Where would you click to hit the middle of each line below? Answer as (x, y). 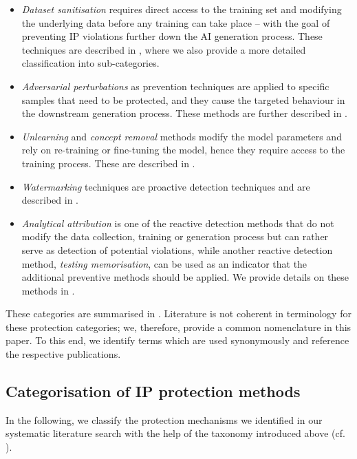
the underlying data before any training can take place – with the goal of (176, 22)
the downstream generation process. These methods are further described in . (185, 113)
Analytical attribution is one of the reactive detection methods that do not (178, 223)
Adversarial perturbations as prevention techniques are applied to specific (175, 86)
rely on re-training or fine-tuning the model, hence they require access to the (183, 150)
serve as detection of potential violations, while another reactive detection (177, 249)
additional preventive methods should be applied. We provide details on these (185, 277)
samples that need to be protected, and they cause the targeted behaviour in (183, 99)
